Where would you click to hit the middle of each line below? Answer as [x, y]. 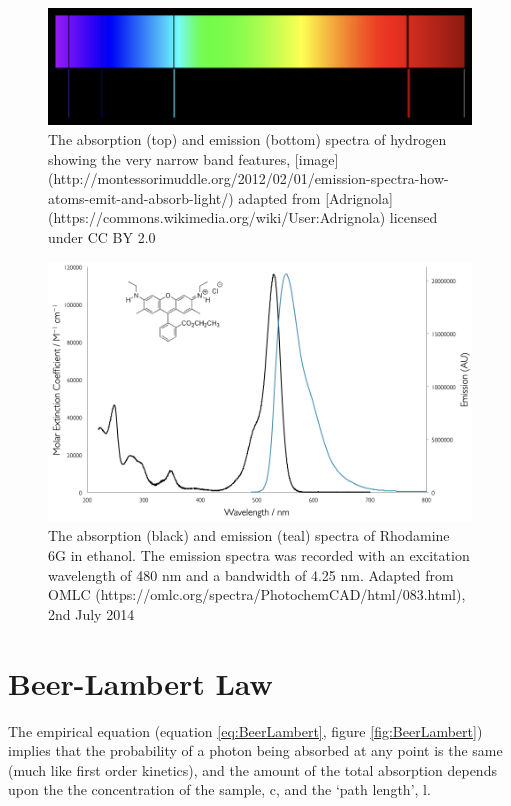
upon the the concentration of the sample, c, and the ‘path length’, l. [219, 789]
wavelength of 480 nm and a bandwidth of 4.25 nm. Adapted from [251, 574]
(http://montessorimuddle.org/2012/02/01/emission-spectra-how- [248, 178]
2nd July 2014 [91, 613]
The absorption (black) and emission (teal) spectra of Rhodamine [249, 535]
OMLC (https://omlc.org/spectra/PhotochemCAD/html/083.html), [257, 594]
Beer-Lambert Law [140, 682]
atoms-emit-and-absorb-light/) [141, 197]
